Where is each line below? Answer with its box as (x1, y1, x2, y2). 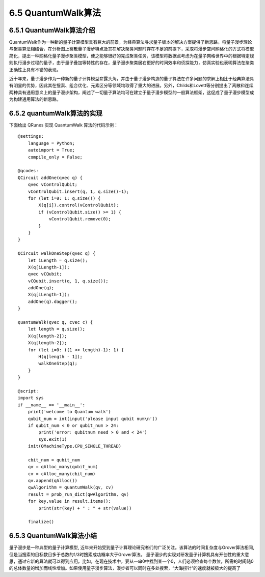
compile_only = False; (27, 154, 83, 160)
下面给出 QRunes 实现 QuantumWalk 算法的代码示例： (9, 122, 119, 128)
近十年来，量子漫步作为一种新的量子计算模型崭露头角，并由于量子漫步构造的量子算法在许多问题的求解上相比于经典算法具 (9, 76, 254, 82)
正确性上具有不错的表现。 (9, 66, 61, 72)
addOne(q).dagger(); (27, 299, 78, 304)
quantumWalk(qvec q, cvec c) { (18, 320, 93, 325)
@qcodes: (18, 168, 39, 174)
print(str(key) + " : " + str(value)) (38, 505, 132, 511)
